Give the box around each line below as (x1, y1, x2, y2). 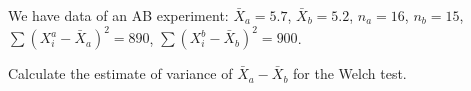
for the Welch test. (293, 63, 407, 84)
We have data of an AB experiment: (8, 5, 229, 25)
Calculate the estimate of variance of (8, 63, 233, 84)
